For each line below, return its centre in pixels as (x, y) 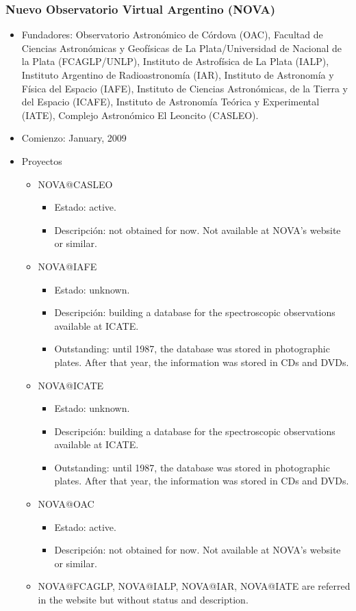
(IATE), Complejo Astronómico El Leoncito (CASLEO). (140, 115)
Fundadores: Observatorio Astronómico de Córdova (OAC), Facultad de (172, 35)
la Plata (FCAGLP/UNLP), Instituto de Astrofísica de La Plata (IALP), (175, 61)
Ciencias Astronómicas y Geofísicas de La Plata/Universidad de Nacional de (182, 48)
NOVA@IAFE (67, 266)
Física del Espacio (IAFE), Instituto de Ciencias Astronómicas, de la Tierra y (185, 88)
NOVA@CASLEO (75, 184)
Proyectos (42, 160)
